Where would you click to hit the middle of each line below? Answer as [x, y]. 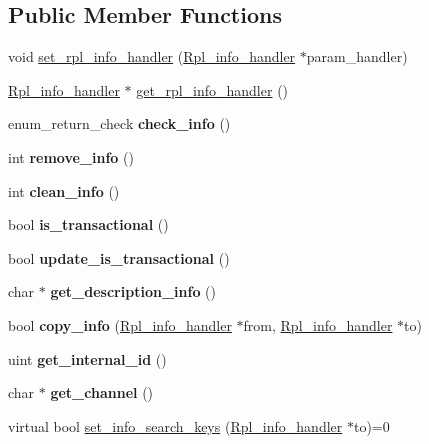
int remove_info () [71, 156]
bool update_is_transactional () [119, 257]
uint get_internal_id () [87, 358]
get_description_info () [133, 291]
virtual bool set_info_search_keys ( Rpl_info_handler [175, 425]
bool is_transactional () [88, 224]
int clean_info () [64, 190]
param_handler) [357, 56]
